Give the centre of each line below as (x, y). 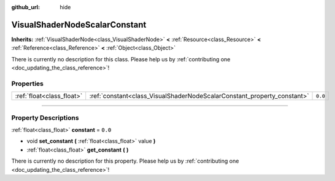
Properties (28, 83)
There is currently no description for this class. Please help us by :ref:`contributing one (121, 59)
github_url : (25, 7)
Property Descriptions (45, 118)
